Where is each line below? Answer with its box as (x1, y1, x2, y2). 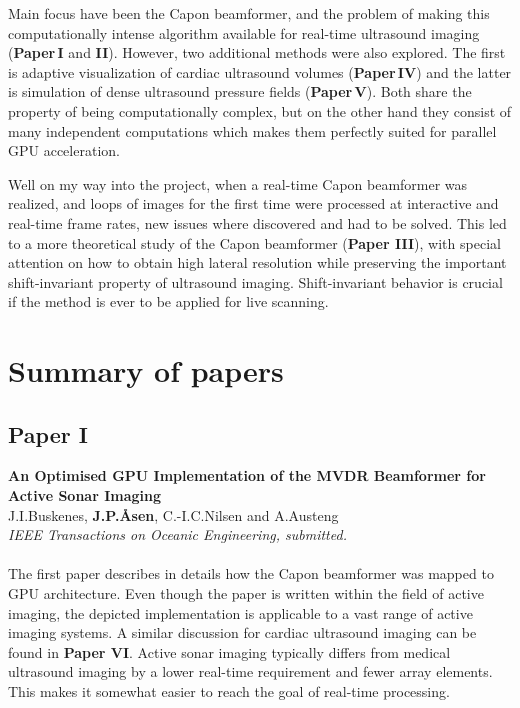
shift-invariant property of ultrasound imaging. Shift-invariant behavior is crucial (8, 271, 503, 292)
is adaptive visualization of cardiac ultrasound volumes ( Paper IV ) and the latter (8, 61, 512, 82)
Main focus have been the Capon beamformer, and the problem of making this (8, 3, 490, 23)
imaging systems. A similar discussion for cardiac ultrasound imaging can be (8, 622, 477, 643)
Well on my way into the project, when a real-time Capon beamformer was (8, 173, 468, 194)
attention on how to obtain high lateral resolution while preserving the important (8, 252, 507, 273)
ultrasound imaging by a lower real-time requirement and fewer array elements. (8, 661, 493, 682)
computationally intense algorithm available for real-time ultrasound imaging (8, 22, 480, 43)
